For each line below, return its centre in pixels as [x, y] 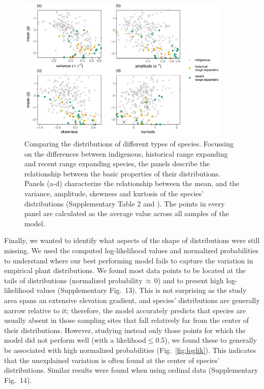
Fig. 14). [18, 380]
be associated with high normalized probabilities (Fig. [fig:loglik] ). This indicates [130, 350]
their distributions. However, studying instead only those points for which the [125, 330]
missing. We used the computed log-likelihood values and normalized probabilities [131, 250]
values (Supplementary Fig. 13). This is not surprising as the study [141, 290]
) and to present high [191, 280]
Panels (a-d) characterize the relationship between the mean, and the [132, 183]
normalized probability [107, 281]
